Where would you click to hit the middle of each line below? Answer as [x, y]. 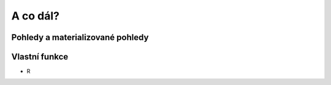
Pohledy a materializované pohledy [80, 37]
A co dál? [35, 16]
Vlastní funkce [40, 57]
